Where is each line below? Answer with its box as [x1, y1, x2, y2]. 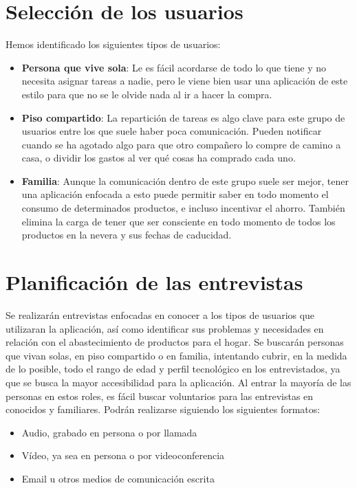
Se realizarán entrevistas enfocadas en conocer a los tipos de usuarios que [6, 307, 315, 322]
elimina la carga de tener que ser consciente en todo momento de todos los [21, 214, 336, 228]
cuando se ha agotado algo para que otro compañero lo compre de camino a [21, 137, 341, 151]
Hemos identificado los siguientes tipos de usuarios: [6, 37, 221, 52]
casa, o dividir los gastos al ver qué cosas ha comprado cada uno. [21, 151, 296, 165]
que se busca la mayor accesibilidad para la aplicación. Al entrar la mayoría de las [6, 375, 351, 389]
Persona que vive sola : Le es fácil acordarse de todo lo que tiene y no [21, 60, 327, 74]
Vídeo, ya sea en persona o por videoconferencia [21, 448, 225, 463]
